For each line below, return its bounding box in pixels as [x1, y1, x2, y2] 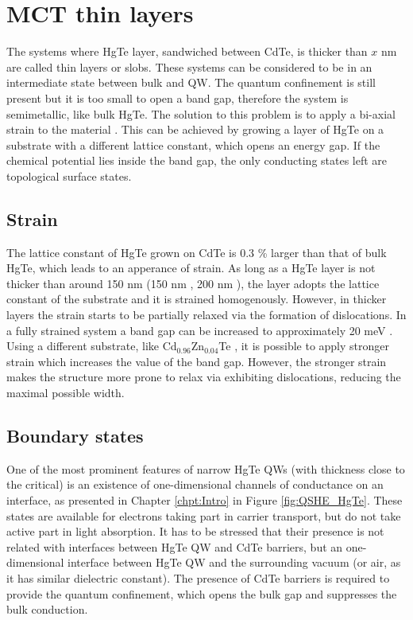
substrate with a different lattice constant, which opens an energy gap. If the [6, 136, 380, 153]
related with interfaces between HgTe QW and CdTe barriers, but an [6, 538, 343, 555]
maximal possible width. [6, 384, 125, 401]
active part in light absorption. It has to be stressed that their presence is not [6, 523, 384, 540]
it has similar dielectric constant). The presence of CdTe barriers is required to [6, 569, 390, 586]
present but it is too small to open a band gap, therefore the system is [6, 89, 349, 106]
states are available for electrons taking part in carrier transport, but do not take [6, 507, 401, 524]
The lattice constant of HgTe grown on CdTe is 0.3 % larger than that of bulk [6, 244, 387, 260]
